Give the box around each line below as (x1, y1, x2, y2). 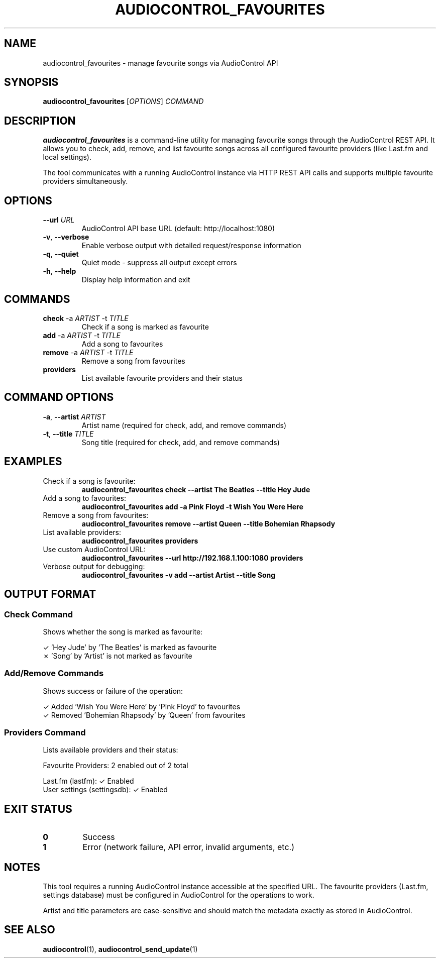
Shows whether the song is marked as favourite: (43, 627, 203, 636)
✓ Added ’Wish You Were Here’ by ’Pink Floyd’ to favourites (43, 702, 241, 711)
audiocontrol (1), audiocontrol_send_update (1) (43, 944, 198, 953)
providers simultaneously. (43, 177, 128, 186)
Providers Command (4, 727, 86, 737)
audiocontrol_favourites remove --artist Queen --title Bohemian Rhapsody (81, 519, 336, 528)
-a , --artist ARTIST (43, 412, 106, 421)
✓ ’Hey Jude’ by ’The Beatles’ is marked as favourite (43, 643, 217, 652)
